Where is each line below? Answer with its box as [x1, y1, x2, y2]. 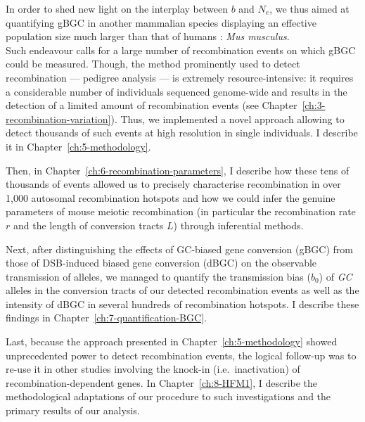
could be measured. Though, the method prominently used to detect [6, 56, 300, 71]
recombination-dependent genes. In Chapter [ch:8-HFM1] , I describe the [6, 375, 318, 390]
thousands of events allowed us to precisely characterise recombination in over [6, 177, 341, 191]
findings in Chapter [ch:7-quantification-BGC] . [6, 310, 207, 325]
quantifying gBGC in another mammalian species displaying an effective [6, 15, 316, 30]
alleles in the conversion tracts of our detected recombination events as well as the [6, 283, 359, 298]
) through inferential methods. [173, 217, 304, 232]
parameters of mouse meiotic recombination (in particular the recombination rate [6, 204, 356, 219]
